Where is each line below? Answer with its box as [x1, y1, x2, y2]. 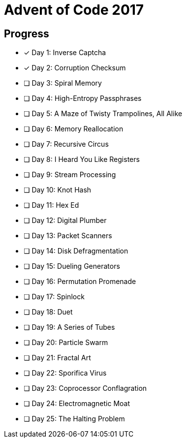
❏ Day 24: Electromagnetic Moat [24, 399, 130, 408]
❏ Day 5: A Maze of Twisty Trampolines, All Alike [24, 109, 183, 118]
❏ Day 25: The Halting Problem [24, 414, 125, 423]
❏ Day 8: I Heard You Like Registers [24, 155, 140, 164]
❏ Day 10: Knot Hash [24, 186, 92, 194]
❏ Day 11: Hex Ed [24, 201, 79, 210]
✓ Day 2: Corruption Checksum [24, 63, 126, 72]
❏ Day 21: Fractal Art [24, 353, 91, 362]
